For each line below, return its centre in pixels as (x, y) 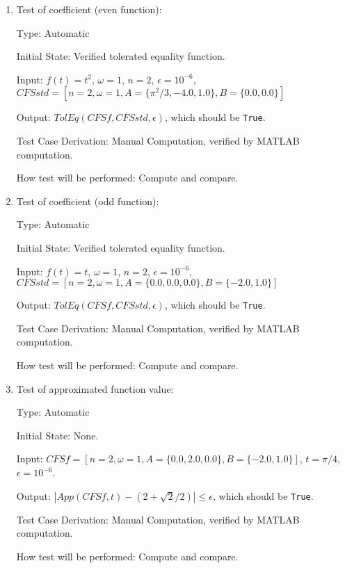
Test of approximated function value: (95, 388)
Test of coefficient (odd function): (88, 201)
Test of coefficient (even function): (89, 9)
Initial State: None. (57, 435)
